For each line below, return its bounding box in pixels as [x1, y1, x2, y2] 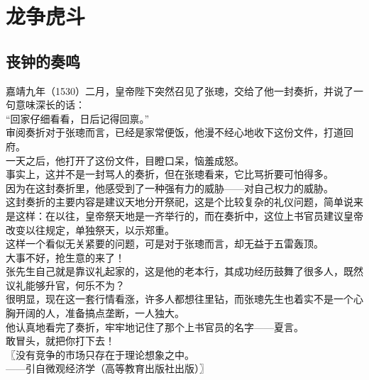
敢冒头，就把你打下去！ [6, 333, 115, 348]
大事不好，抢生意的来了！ [6, 250, 125, 264]
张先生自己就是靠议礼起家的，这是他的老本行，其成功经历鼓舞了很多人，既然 [6, 264, 363, 279]
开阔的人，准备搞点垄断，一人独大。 [15, 306, 184, 320]
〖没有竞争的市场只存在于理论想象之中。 [6, 347, 194, 362]
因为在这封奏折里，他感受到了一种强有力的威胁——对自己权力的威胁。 [6, 180, 334, 195]
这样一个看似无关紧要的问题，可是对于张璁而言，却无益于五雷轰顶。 [6, 236, 324, 251]
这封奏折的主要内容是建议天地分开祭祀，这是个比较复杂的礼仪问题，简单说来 [6, 194, 363, 209]
